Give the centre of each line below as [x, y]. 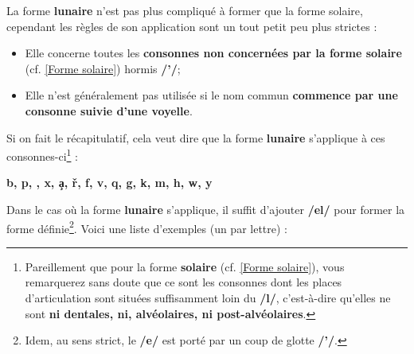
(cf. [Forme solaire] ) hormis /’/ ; [103, 68]
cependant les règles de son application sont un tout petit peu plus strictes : [192, 26]
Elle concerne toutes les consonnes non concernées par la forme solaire [213, 53]
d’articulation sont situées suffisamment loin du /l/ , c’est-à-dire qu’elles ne [208, 298]
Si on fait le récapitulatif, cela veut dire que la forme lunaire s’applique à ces [196, 137]
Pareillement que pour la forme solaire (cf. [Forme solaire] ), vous [185, 266]
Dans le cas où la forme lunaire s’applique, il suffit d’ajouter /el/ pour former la [206, 209]
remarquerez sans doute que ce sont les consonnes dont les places [184, 282]
